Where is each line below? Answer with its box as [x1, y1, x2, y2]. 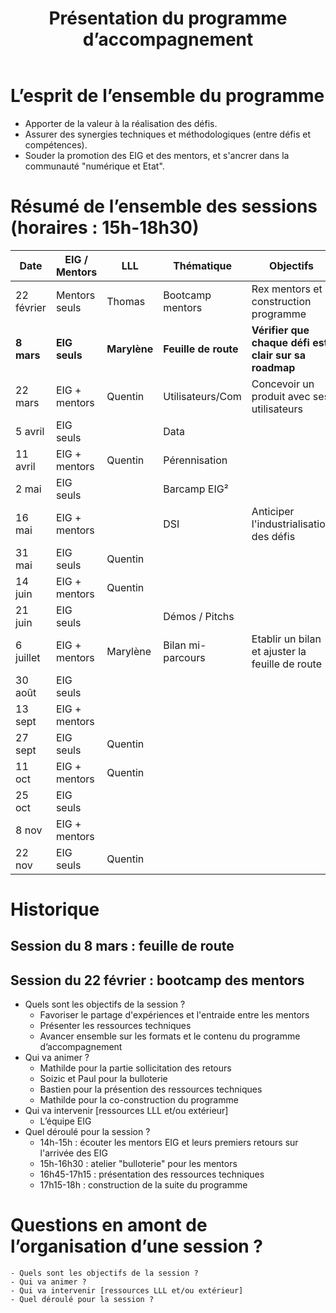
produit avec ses [251, 389, 330, 403]
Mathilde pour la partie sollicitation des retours [39, 1062, 232, 1074]
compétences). [24, 138, 88, 151]
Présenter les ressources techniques [39, 1020, 192, 1032]
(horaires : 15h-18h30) [10, 217, 200, 239]
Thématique [173, 258, 232, 272]
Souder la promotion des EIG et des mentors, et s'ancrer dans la [24, 149, 290, 161]
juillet [15, 650, 41, 664]
